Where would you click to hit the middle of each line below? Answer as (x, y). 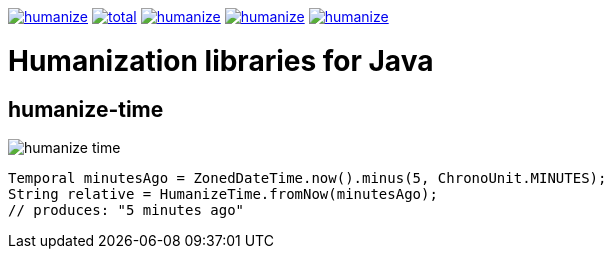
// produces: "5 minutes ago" (126, 209)
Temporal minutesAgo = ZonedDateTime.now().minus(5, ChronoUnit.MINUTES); (307, 177)
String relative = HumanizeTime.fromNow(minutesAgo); (223, 193)
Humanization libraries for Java (221, 60)
